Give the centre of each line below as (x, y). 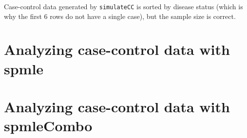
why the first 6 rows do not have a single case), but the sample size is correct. (120, 16)
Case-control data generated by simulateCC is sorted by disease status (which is (123, 6)
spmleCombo (48, 126)
